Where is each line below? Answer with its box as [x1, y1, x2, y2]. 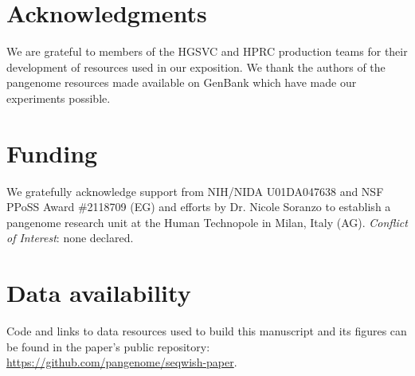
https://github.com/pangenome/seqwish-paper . [6, 354, 237, 370]
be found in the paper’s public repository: [6, 338, 210, 354]
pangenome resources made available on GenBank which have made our [6, 74, 357, 91]
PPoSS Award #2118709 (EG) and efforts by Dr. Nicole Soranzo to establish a [6, 198, 391, 215]
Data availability [6, 276, 191, 309]
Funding [6, 136, 98, 169]
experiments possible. [6, 89, 111, 106]
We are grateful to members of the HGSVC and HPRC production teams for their [6, 43, 408, 60]
